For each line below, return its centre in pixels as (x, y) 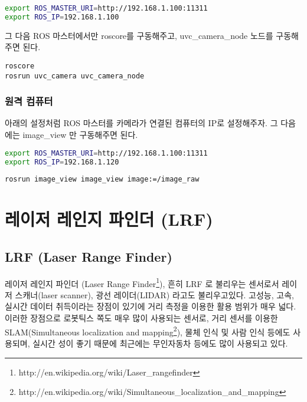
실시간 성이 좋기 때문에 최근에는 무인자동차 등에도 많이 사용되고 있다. (160, 343)
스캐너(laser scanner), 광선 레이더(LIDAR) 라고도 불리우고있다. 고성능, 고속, (154, 294)
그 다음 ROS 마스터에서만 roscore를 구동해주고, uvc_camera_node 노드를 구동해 (152, 35)
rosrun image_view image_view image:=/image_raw (102, 179)
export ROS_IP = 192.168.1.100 (62, 17)
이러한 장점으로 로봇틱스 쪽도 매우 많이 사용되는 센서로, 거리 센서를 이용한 (141, 318)
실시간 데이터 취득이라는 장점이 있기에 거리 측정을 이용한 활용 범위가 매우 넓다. (151, 306)
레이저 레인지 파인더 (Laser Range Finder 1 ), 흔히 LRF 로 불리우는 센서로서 (142, 282)
